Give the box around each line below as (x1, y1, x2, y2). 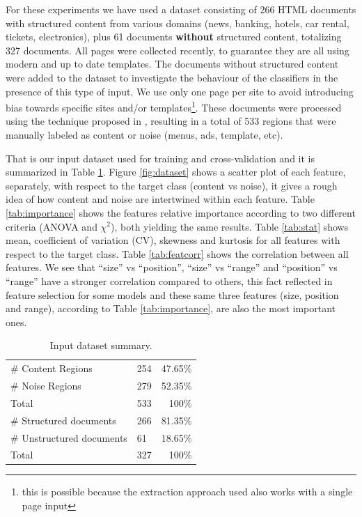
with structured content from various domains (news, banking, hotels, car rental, (6, 15, 349, 30)
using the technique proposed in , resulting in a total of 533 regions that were (6, 114, 336, 128)
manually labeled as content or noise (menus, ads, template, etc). (6, 128, 283, 141)
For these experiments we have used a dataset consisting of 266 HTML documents (6, 2, 356, 16)
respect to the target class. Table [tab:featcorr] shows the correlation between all (6, 246, 349, 261)
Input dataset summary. (49, 338, 152, 353)
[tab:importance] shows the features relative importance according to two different (6, 205, 356, 219)
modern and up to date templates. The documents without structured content (6, 56, 339, 71)
